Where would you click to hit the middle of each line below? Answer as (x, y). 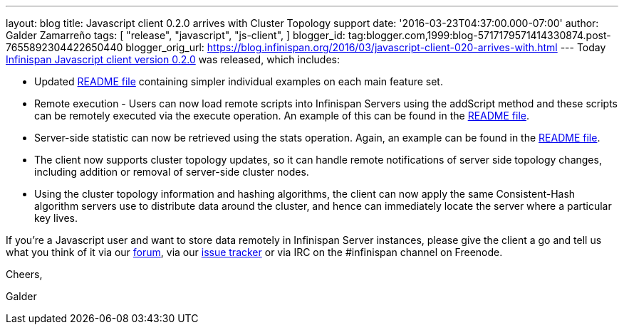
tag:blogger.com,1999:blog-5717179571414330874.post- (479, 35)
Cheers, (24, 274)
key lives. (56, 218)
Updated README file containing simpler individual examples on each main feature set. (239, 81)
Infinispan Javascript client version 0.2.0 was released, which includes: (173, 59)
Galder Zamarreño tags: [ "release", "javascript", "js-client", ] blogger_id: (176, 35)
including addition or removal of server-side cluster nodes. (172, 172)
